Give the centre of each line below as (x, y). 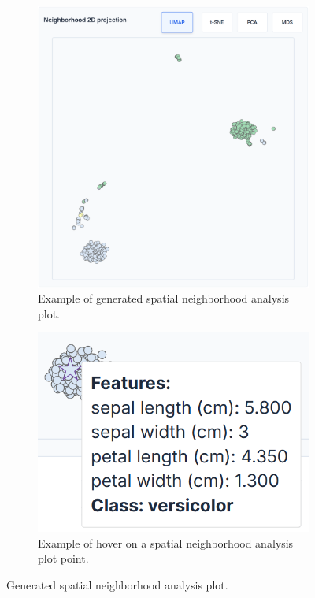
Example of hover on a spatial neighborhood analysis (166, 542)
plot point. (63, 558)
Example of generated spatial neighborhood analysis (164, 298)
